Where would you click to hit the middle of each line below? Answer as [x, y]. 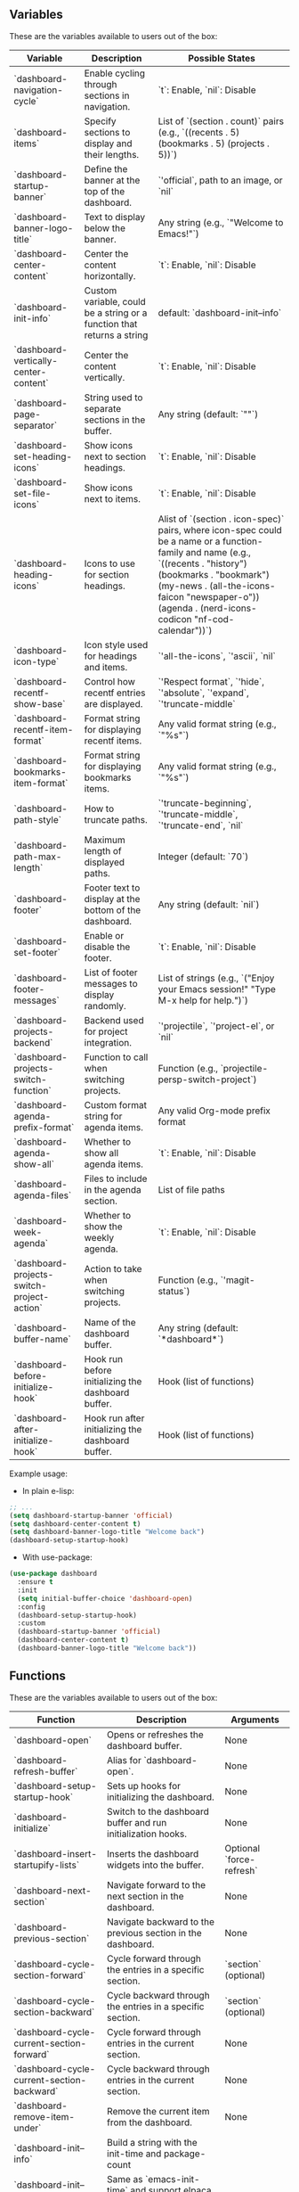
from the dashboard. [149, 2122]
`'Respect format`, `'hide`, [211, 681]
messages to [111, 983]
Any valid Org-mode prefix [214, 1111]
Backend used [114, 1020]
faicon [171, 596]
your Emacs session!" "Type [217, 989]
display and [108, 144]
